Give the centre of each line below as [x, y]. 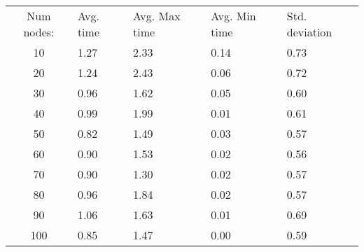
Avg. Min [233, 16]
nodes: [39, 32]
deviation [309, 32]
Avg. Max [157, 16]
